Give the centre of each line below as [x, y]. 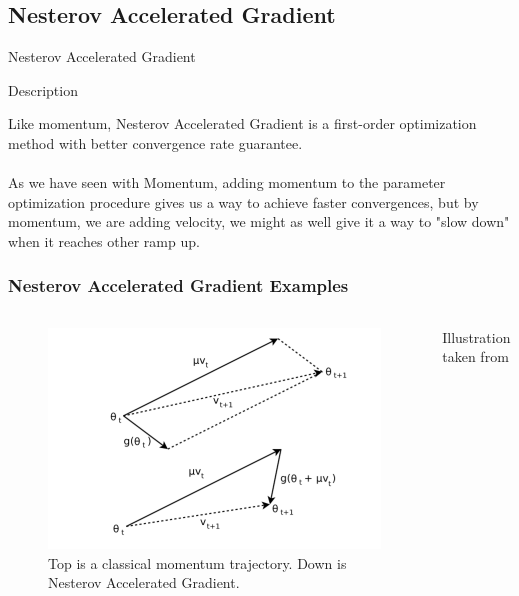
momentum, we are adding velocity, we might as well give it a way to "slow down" [259, 221]
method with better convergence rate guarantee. [155, 142]
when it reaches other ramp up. [104, 240]
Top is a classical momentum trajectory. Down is [197, 562]
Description [43, 89]
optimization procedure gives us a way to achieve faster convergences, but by [243, 201]
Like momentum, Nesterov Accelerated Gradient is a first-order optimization [242, 123]
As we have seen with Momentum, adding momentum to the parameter [227, 182]
